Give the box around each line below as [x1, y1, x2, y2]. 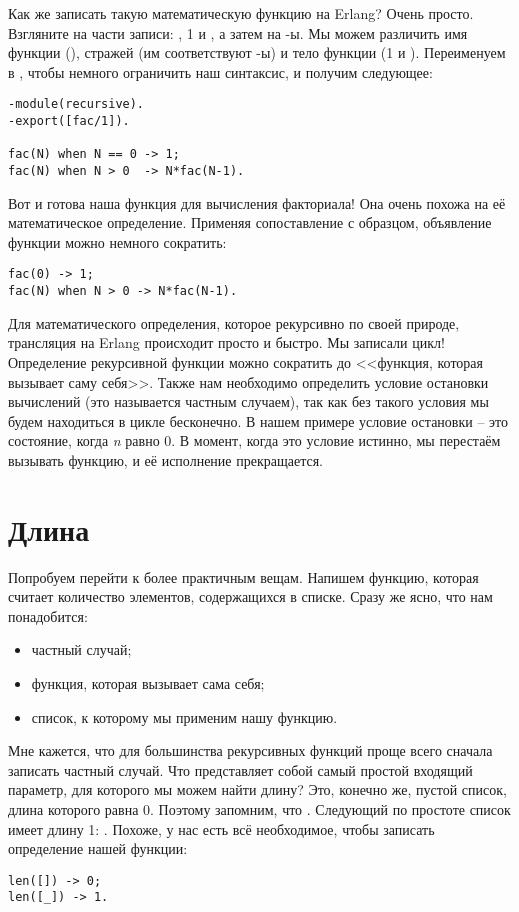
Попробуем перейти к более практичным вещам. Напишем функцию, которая [8, 566, 479, 587]
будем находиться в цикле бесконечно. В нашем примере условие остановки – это [8, 410, 509, 431]
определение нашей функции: [8, 838, 188, 859]
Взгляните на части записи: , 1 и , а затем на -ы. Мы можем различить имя [8, 22, 468, 43]
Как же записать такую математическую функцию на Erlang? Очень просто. [8, 3, 474, 23]
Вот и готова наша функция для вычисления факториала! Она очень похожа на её [8, 192, 506, 213]
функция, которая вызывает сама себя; [31, 673, 265, 693]
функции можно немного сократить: [8, 231, 227, 252]
